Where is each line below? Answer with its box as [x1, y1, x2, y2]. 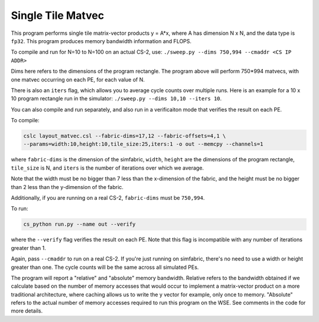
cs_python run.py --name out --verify [23, 221, 136, 227]
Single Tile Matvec [11, 9, 105, 22]
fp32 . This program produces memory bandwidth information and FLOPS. [11, 37, 192, 44]
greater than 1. [11, 244, 47, 251]
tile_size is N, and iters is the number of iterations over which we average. [11, 164, 204, 171]
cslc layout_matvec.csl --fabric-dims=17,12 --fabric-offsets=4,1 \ [23, 133, 226, 139]
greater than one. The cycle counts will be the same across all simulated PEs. [11, 264, 199, 271]
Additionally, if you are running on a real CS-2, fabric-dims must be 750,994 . [11, 194, 205, 201]
